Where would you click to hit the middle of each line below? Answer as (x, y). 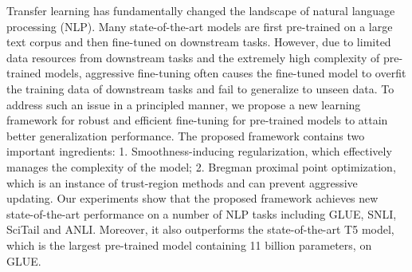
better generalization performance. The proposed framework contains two (186, 135)
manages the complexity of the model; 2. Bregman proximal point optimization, (201, 166)
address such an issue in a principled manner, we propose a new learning (184, 104)
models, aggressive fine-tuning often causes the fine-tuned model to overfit (226, 73)
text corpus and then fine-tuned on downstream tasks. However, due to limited (199, 42)
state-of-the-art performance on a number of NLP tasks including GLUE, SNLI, (202, 213)
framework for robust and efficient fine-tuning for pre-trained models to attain (197, 120)
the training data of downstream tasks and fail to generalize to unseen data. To (200, 88)
